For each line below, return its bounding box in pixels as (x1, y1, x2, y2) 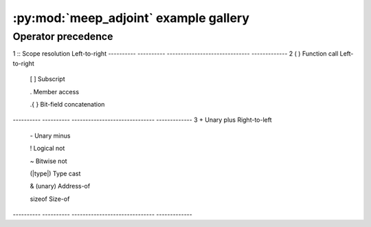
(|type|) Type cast (30, 169, 81, 177)
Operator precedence (12, 30, 113, 43)
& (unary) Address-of (30, 182, 91, 191)
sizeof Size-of (30, 195, 70, 203)
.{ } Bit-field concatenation (30, 100, 105, 108)
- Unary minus (30, 131, 71, 140)
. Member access (30, 87, 79, 96)
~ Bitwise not (30, 157, 68, 165)
